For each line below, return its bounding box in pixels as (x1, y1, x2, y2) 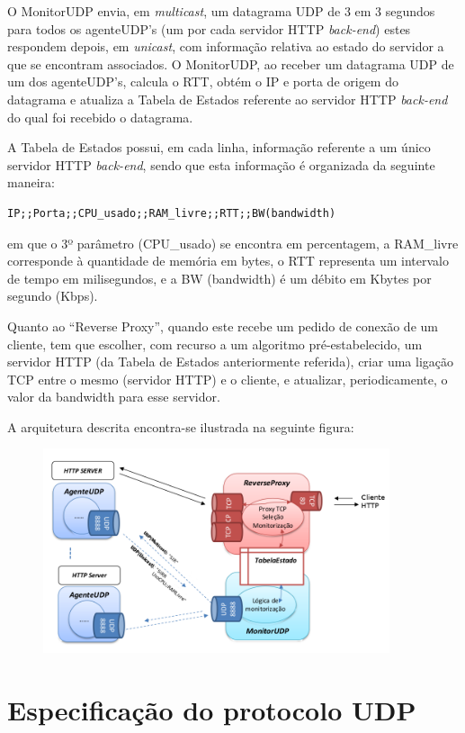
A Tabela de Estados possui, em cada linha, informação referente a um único (7, 138, 431, 157)
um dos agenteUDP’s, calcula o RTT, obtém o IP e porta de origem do (7, 72, 398, 91)
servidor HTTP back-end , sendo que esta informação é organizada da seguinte (7, 155, 435, 174)
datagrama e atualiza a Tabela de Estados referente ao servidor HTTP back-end (7, 89, 448, 108)
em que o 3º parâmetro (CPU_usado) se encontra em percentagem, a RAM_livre (7, 233, 459, 252)
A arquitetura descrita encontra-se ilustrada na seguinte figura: (7, 417, 354, 436)
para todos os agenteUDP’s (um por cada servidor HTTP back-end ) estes (7, 19, 411, 38)
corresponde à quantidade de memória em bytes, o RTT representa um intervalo (7, 251, 450, 270)
